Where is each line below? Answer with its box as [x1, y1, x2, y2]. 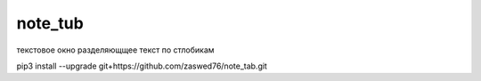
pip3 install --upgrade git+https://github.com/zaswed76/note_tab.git [16, 61, 267, 71]
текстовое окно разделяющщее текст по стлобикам [16, 45, 215, 55]
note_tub [16, 13, 84, 33]
